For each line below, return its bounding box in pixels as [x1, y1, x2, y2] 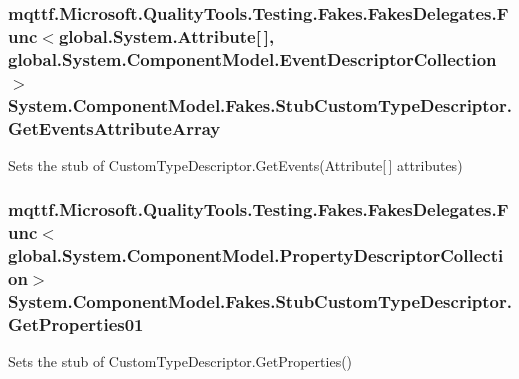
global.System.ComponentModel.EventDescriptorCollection [8, 46, 497, 71]
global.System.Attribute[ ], [58, 23, 275, 48]
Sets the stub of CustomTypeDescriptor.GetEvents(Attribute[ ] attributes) [8, 154, 463, 175]
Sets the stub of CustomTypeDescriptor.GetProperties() [8, 351, 353, 372]
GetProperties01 [8, 311, 144, 336]
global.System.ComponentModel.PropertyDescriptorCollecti [8, 243, 504, 268]
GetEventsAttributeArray [8, 115, 221, 140]
